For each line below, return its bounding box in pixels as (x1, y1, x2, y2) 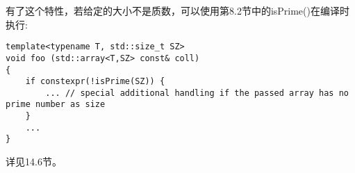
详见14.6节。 (6, 154, 62, 169)
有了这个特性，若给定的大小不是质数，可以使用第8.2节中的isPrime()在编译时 (6, 3, 349, 17)
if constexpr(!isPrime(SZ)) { (25, 76, 165, 87)
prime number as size (6, 99, 106, 110)
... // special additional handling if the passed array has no (45, 88, 349, 98)
